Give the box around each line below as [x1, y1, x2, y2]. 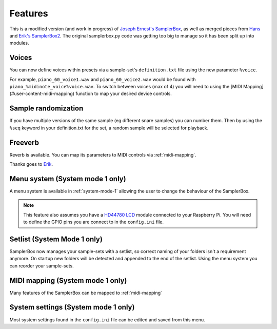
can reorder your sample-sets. [9, 262, 74, 269]
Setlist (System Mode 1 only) [9, 235, 103, 243]
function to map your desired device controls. [75, 90, 172, 97]
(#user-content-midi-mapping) [9, 90, 74, 97]
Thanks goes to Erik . [9, 161, 53, 167]
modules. [9, 40, 29, 46]
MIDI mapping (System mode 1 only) [9, 276, 127, 285]
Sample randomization [9, 104, 84, 113]
